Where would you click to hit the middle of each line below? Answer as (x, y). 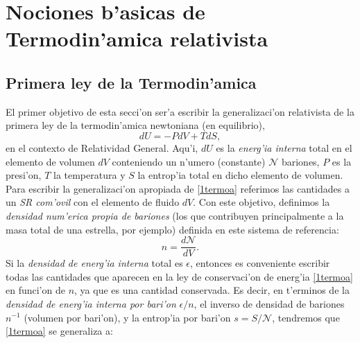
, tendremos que (306, 317)
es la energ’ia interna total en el (284, 147)
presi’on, (24, 175)
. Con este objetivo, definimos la (262, 202)
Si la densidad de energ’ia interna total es (94, 263)
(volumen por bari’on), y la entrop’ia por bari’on (127, 317)
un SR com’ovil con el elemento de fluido (93, 202)
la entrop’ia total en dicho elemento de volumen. (240, 175)
